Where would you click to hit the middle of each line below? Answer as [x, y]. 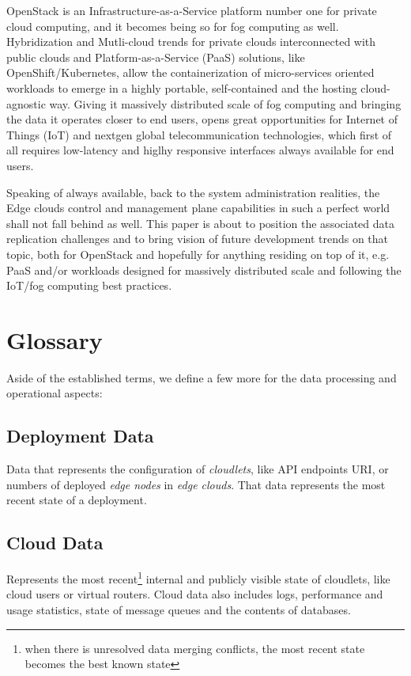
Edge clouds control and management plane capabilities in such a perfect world [198, 208]
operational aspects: [55, 393]
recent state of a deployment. [77, 500]
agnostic [26, 103]
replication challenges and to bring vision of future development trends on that [198, 239]
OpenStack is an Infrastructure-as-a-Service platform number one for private [192, 10]
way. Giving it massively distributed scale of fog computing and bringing [225, 103]
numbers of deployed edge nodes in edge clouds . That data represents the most [196, 484]
